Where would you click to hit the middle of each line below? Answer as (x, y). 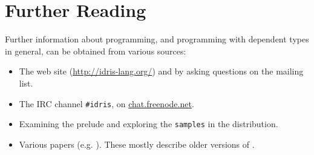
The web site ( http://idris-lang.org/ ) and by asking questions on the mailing (161, 71)
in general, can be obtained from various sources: (96, 51)
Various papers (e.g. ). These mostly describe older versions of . (137, 144)
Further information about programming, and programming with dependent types (157, 39)
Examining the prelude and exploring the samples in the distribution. (149, 124)
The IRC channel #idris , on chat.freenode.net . (106, 103)
